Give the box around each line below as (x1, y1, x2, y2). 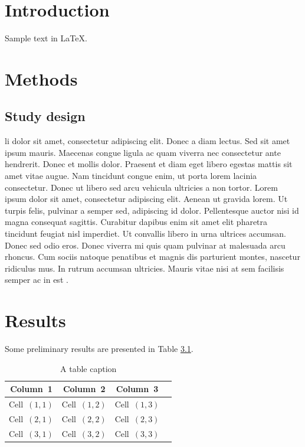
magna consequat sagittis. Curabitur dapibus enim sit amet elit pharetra (5, 216, 268, 228)
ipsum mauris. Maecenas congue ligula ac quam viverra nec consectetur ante (5, 146, 281, 158)
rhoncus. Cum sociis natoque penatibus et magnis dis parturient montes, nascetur (5, 250, 300, 263)
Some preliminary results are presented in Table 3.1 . (5, 342, 194, 355)
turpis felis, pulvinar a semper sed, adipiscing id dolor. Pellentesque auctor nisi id (5, 204, 299, 216)
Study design (5, 107, 86, 125)
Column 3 (116, 383, 159, 395)
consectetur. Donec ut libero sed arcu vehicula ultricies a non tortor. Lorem (5, 181, 278, 193)
